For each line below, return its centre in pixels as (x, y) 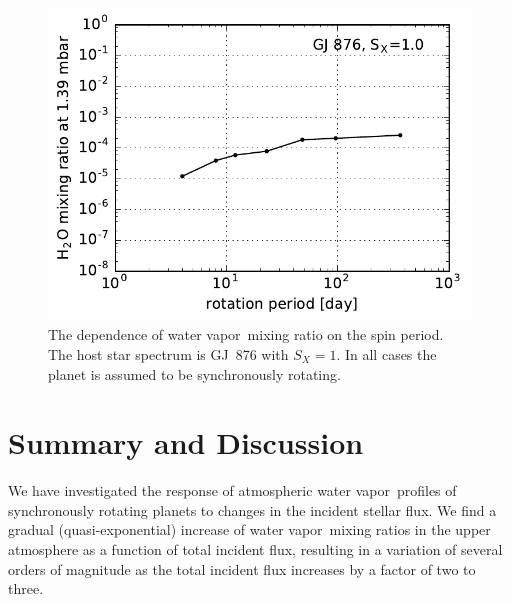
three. (26, 588)
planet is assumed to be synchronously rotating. (194, 373)
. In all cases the (386, 353)
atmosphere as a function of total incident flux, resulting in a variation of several (255, 549)
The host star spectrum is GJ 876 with (168, 353)
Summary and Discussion (186, 442)
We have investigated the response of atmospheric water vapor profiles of (232, 490)
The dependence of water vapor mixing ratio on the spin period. (246, 334)
